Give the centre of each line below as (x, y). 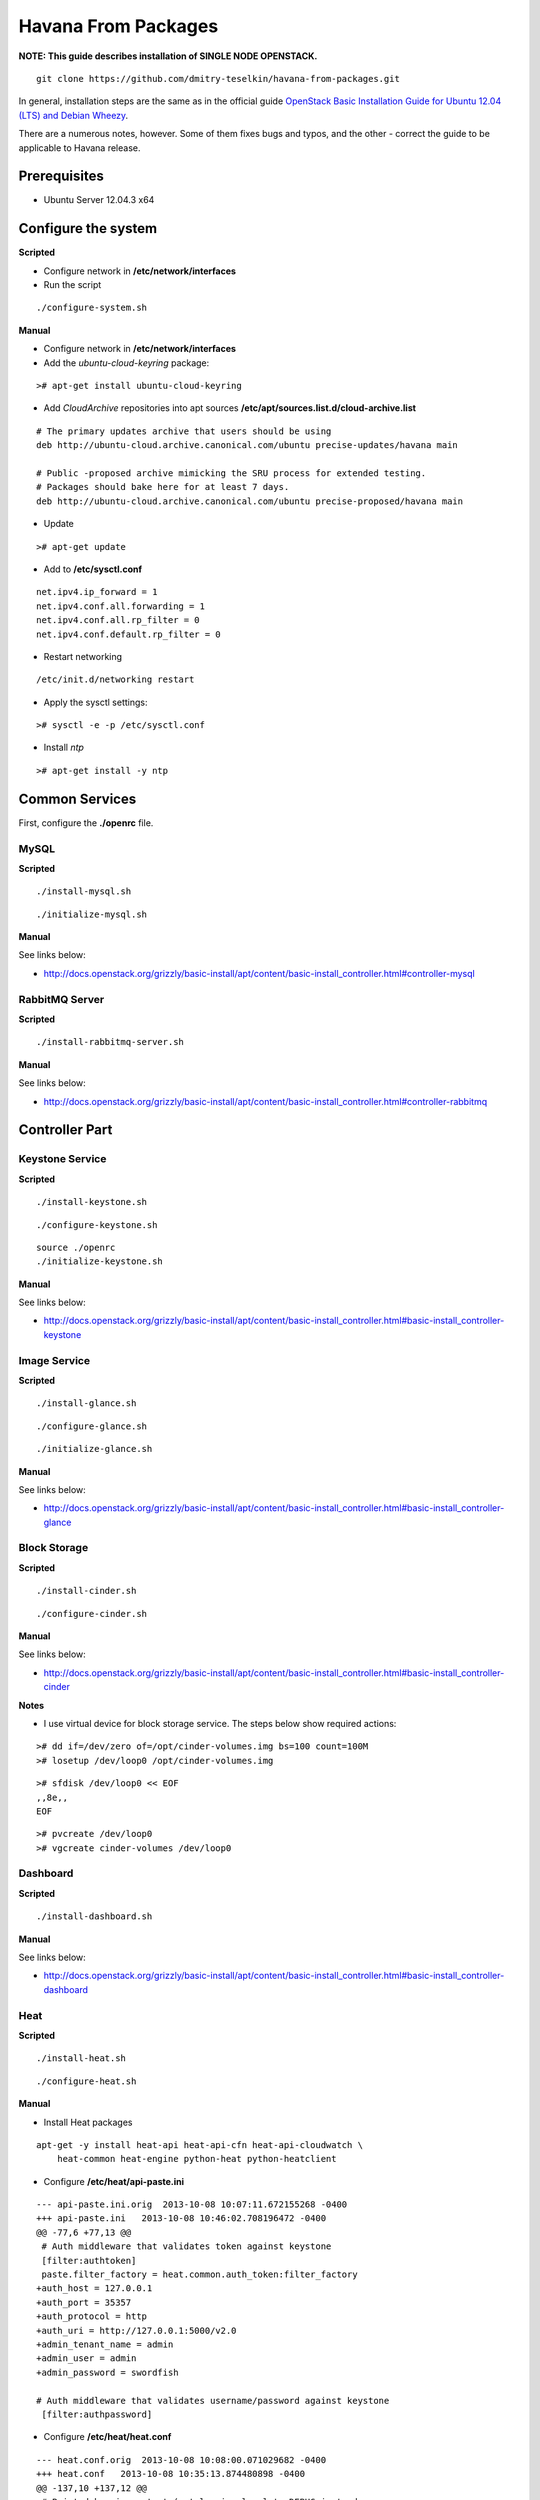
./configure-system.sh (92, 308)
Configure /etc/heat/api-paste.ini (114, 2181)
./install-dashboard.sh (94, 1916)
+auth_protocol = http (92, 2316)
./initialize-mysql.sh (92, 914)
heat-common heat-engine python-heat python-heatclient (196, 2159)
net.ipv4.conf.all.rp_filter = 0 (118, 620)
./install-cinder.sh (86, 1591)
